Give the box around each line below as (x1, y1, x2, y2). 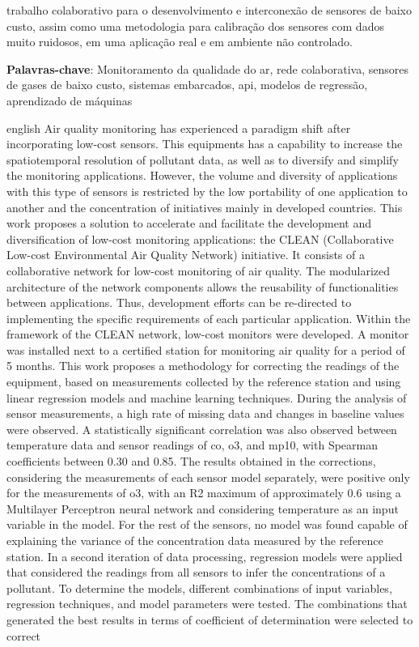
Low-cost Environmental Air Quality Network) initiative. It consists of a (6, 246, 365, 263)
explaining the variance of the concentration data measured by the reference (6, 532, 383, 548)
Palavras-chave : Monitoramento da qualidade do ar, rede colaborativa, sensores (6, 60, 408, 77)
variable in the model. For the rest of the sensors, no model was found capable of (6, 516, 408, 533)
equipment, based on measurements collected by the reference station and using (6, 373, 401, 390)
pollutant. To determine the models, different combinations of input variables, (6, 579, 392, 596)
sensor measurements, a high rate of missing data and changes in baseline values (6, 405, 404, 422)
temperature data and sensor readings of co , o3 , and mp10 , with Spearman (6, 436, 378, 453)
